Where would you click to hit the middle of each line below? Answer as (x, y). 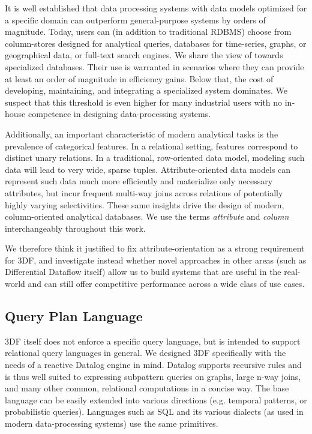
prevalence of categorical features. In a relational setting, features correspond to (151, 146)
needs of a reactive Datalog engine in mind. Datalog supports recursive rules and (153, 365)
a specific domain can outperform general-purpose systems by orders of (135, 20)
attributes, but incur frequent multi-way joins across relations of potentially (144, 192)
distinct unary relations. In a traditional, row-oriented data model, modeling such (155, 158)
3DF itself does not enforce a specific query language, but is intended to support (153, 341)
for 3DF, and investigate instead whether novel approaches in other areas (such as (156, 260)
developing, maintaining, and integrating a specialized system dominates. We (146, 90)
